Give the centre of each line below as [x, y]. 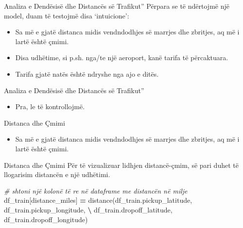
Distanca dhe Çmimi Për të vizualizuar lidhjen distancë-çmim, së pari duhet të [121, 165]
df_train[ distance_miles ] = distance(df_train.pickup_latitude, [98, 200]
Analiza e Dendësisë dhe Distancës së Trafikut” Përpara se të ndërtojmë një [117, 6]
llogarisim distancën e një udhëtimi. [57, 174]
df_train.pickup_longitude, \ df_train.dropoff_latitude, [88, 209]
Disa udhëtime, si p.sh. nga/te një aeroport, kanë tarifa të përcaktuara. [122, 57]
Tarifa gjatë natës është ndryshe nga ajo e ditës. [87, 73]
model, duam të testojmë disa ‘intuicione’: [67, 15]
